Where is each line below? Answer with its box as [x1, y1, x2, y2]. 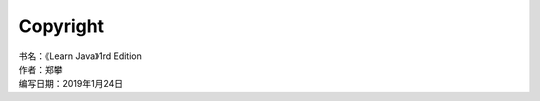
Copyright [18, 15, 105, 37]
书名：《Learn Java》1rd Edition [18, 50, 142, 62]
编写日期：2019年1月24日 [18, 78, 124, 90]
